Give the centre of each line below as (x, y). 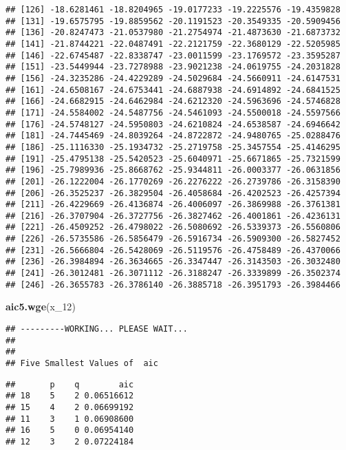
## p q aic (70, 384)
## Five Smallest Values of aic (82, 363)
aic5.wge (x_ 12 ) (41, 307)
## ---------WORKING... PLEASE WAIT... (97, 329)
